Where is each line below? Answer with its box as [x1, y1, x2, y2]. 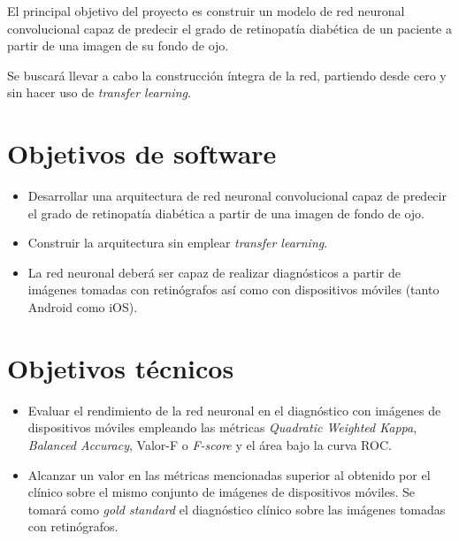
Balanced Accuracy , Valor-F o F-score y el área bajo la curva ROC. [27, 435, 392, 453]
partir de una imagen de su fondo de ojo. [7, 36, 229, 55]
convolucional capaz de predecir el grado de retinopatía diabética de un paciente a [7, 19, 452, 37]
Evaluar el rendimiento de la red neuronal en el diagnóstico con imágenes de [27, 400, 441, 419]
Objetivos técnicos [7, 349, 234, 385]
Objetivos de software [7, 135, 277, 171]
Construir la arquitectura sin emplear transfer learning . [27, 233, 328, 252]
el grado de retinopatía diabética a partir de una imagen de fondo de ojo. [27, 203, 425, 222]
